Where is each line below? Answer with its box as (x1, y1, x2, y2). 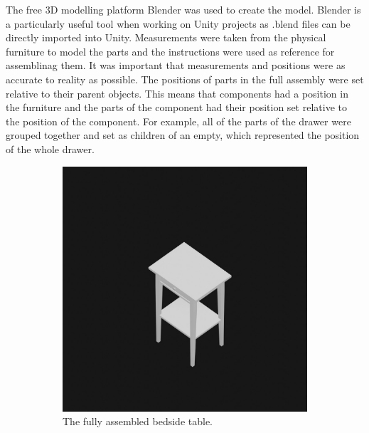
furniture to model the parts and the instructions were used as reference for (6, 43, 335, 58)
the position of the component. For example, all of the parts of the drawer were (6, 113, 351, 128)
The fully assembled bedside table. (63, 414, 213, 429)
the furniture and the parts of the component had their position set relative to (6, 100, 347, 115)
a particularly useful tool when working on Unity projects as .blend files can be (6, 16, 351, 31)
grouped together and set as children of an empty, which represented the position (6, 127, 360, 142)
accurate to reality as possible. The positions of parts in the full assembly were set (6, 71, 364, 86)
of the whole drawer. (6, 141, 95, 156)
